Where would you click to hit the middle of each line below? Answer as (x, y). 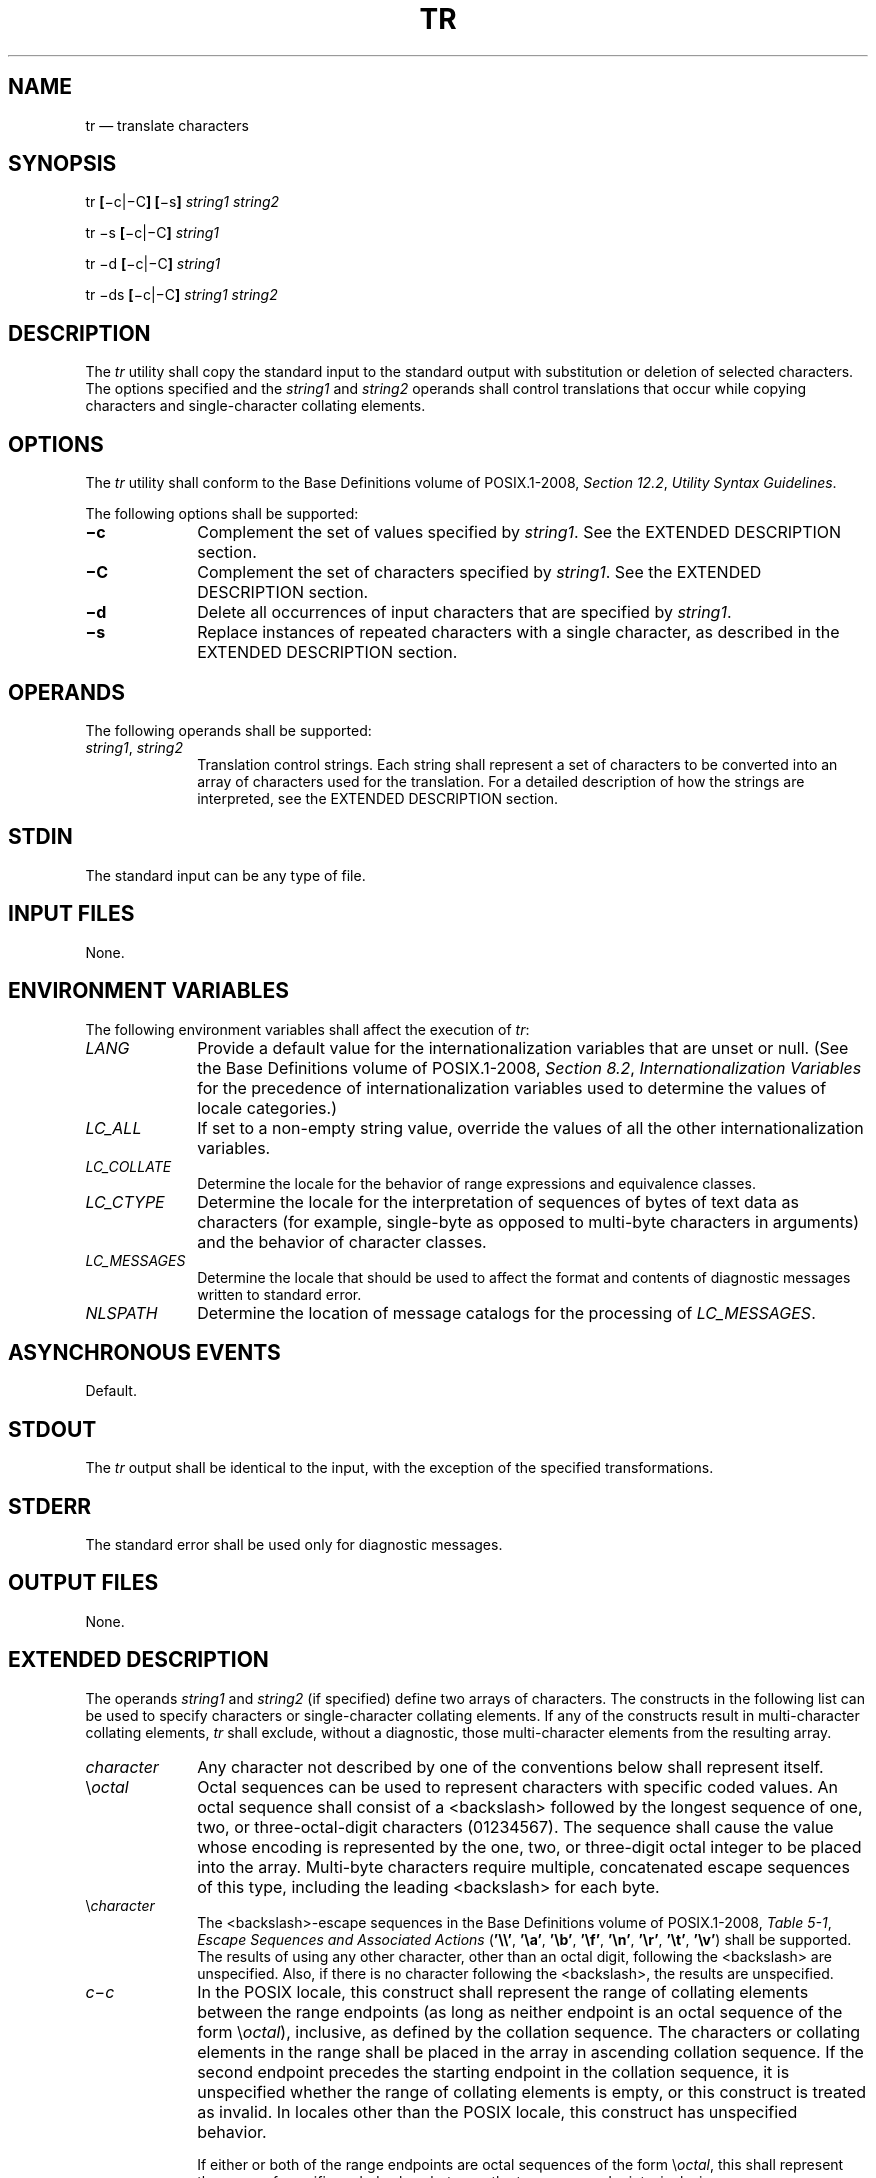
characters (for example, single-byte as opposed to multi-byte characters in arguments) (528, 1221)
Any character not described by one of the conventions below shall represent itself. (510, 1766)
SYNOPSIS (62, 164)
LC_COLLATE (128, 1166)
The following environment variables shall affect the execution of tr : (307, 1029)
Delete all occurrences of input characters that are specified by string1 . (464, 612)
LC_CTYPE (125, 1201)
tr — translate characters (167, 125)
